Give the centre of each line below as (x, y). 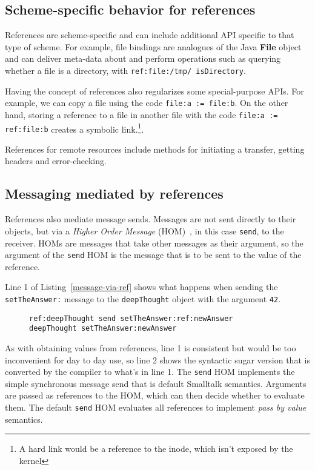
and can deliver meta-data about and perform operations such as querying (143, 58)
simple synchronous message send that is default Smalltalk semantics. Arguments (156, 383)
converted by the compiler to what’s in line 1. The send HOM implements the (150, 372)
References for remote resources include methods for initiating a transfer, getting (155, 149)
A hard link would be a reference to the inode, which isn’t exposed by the (156, 448)
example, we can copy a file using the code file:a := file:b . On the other (147, 103)
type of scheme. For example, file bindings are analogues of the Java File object (153, 46)
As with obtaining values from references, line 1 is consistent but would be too (151, 347)
